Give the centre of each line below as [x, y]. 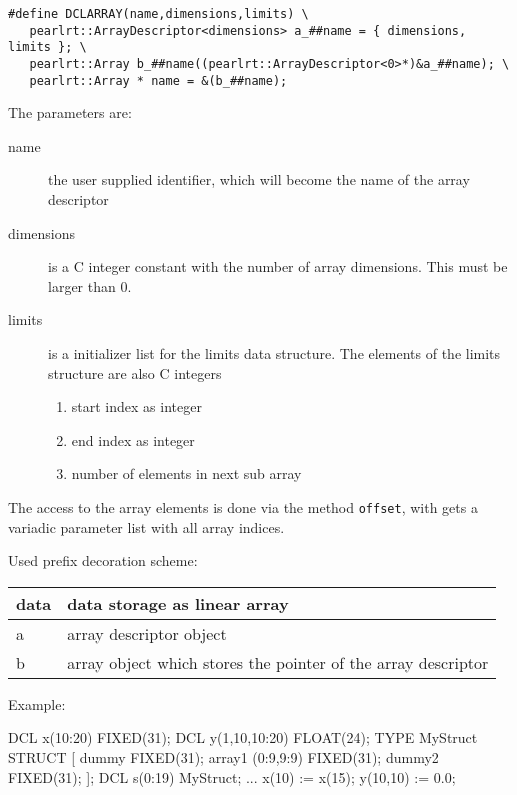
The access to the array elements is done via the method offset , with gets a [243, 507]
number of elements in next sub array [186, 473]
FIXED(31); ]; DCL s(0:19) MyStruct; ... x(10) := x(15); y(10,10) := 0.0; [232, 776]
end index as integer [133, 439]
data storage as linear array [178, 603]
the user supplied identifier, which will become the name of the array [259, 179]
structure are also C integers [135, 372]
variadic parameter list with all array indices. [146, 526]
